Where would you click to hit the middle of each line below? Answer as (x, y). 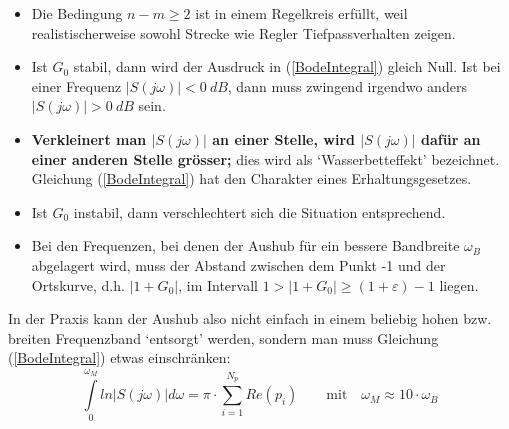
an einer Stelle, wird (283, 138)
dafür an (451, 138)
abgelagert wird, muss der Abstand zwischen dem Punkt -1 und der (238, 264)
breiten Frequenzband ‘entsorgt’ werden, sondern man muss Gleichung (223, 337)
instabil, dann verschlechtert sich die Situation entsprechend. (259, 211)
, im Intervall (218, 284)
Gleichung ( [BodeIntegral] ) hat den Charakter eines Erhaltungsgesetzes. (251, 178)
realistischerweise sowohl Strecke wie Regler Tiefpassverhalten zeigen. (243, 32)
